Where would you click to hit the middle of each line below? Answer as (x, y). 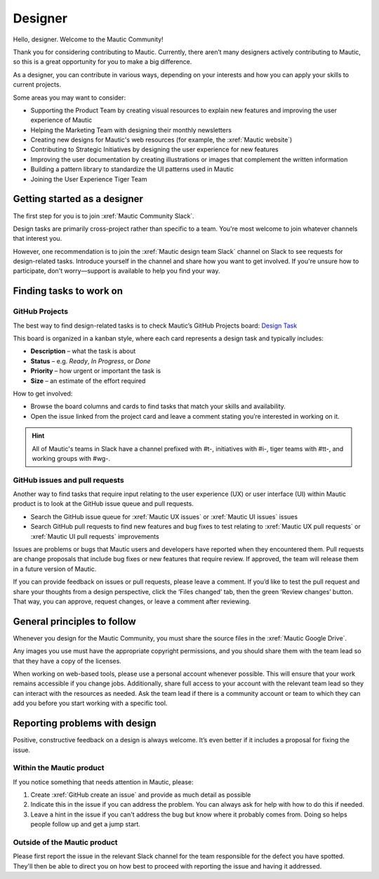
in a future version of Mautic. (55, 569)
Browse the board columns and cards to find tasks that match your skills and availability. (158, 406)
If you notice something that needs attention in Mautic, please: (103, 781)
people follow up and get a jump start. (85, 824)
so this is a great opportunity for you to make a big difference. (102, 62)
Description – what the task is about (83, 351)
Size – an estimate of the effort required (88, 381)
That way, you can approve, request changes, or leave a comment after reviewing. (132, 601)
